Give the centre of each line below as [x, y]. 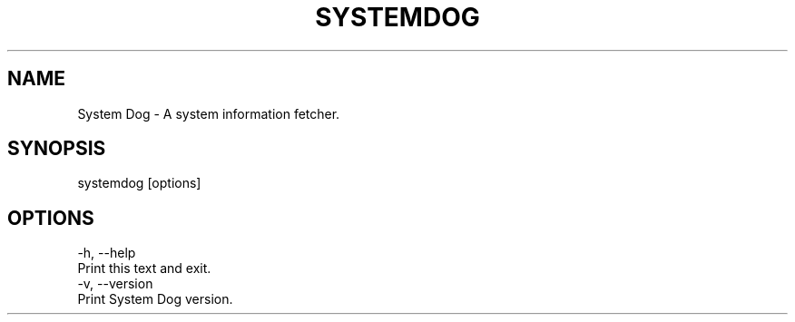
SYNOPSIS [57, 149]
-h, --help [107, 253]
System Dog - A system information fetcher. [209, 113]
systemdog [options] [139, 183]
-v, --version [115, 284]
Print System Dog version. [155, 299]
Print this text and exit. [144, 268]
